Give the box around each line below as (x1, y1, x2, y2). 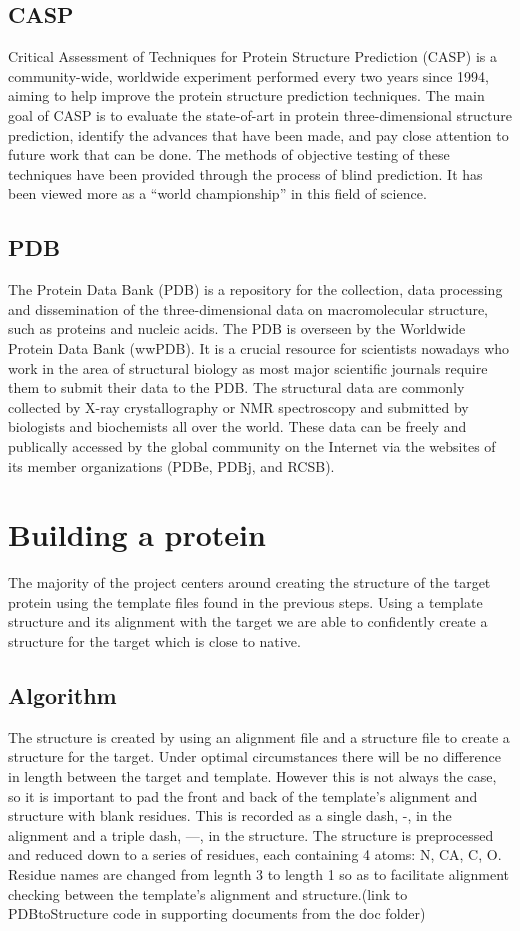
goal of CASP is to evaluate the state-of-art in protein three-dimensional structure (8, 104, 512, 125)
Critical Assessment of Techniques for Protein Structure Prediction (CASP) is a (8, 46, 497, 67)
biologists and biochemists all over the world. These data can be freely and (8, 416, 467, 437)
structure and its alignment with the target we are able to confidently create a (8, 611, 488, 632)
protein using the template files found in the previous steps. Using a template (8, 591, 483, 612)
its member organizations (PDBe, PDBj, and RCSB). (8, 455, 335, 476)
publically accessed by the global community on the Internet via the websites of (8, 435, 496, 456)
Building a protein (8, 514, 266, 555)
